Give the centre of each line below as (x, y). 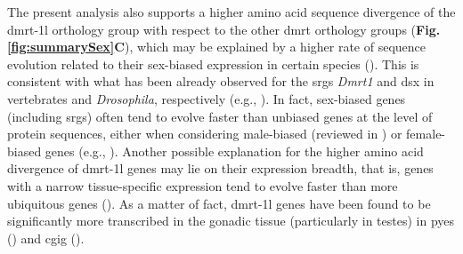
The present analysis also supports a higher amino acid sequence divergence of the (231, 12)
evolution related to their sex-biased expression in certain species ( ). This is (213, 63)
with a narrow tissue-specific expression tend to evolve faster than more (203, 185)
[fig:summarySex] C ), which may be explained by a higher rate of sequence (217, 47)
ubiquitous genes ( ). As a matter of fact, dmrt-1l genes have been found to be (219, 203)
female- (426, 134)
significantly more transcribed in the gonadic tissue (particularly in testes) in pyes (231, 221)
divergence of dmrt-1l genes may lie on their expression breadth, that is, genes (220, 168)
